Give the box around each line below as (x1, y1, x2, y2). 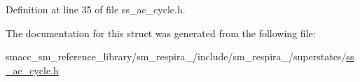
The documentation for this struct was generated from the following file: (6, 25, 316, 40)
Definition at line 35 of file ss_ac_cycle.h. (6, 2, 186, 16)
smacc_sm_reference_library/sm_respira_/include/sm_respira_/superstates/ (6, 49, 347, 64)
